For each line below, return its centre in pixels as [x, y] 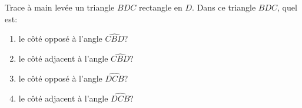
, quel [287, 7]
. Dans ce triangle [224, 7]
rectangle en [160, 7]
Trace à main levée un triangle [60, 7]
